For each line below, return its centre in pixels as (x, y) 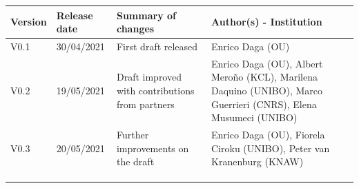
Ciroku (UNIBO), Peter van (271, 148)
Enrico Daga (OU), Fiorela (268, 134)
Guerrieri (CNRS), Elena (264, 104)
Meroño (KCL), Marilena (264, 77)
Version (29, 22)
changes (135, 29)
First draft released (157, 46)
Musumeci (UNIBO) (254, 117)
